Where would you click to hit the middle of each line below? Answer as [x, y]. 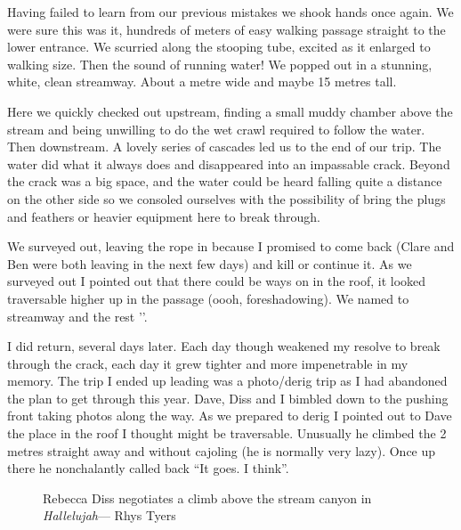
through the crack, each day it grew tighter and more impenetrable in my [208, 363]
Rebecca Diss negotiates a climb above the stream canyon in [207, 497]
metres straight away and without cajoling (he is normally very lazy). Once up [222, 450]
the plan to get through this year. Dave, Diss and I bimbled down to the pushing [228, 398]
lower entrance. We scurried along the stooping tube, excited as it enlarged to [219, 47]
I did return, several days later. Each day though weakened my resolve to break [224, 346]
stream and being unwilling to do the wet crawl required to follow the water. [216, 129]
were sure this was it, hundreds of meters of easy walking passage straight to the [226, 29]
